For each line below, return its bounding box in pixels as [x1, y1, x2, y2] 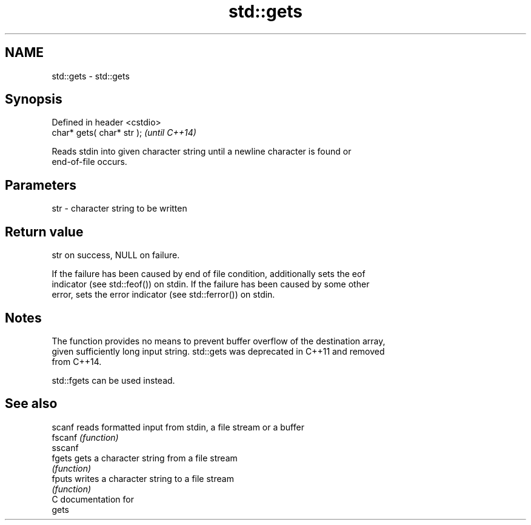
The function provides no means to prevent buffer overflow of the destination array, [52, 335, 386, 346]
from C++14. [52, 356, 102, 367]
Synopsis [5, 92, 62, 107]
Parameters [5, 177, 76, 193]
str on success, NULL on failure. [52, 250, 180, 261]
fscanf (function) [52, 432, 119, 443]
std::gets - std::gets [52, 70, 130, 81]
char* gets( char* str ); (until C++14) [52, 127, 196, 138]
